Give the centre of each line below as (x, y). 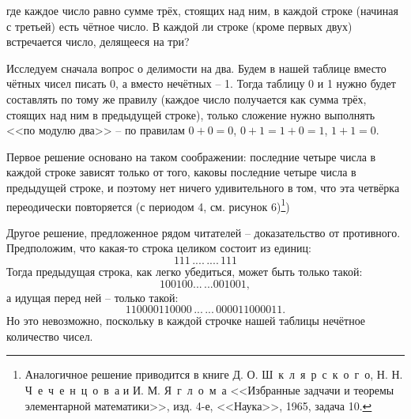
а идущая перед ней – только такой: (92, 297)
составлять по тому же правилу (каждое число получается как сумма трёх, (187, 98)
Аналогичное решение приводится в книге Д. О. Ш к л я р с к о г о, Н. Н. (214, 374)
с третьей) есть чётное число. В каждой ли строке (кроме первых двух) (179, 26)
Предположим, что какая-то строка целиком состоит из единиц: (159, 248)
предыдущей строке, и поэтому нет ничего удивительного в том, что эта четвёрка (203, 187)
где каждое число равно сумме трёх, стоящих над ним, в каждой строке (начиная (202, 10)
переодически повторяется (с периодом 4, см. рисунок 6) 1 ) (148, 205)
